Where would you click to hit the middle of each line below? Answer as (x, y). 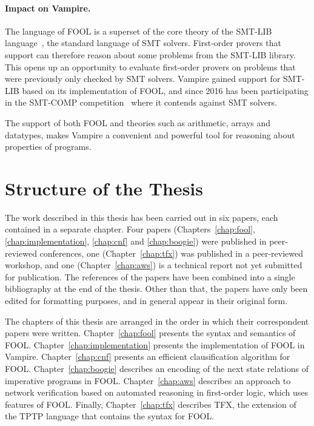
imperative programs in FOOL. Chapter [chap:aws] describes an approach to (148, 380)
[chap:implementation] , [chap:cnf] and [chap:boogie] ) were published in (136, 241)
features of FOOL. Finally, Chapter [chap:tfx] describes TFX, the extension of (151, 404)
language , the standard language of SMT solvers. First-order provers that (143, 43)
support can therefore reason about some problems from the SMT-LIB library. (150, 54)
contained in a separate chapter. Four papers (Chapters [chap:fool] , (130, 229)
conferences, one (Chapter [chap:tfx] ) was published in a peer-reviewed (171, 253)
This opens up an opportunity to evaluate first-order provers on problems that (150, 66)
